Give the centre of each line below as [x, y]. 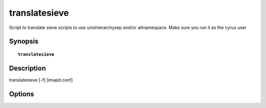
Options [22, 94]
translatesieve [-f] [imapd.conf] [41, 80]
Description [28, 68]
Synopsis [24, 41]
